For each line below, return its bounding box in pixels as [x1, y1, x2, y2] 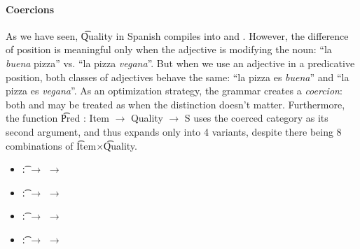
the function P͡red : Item [6, 111, 109, 125]
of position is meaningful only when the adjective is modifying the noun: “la [6, 42, 332, 57]
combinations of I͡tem [6, 138, 97, 152]
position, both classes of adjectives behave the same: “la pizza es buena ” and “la [6, 69, 349, 84]
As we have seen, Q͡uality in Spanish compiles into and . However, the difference [6, 28, 349, 43]
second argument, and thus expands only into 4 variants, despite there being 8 [6, 124, 342, 138]
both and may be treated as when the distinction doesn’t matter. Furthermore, [6, 97, 345, 111]
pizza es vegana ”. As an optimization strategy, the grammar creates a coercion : [6, 83, 342, 98]
